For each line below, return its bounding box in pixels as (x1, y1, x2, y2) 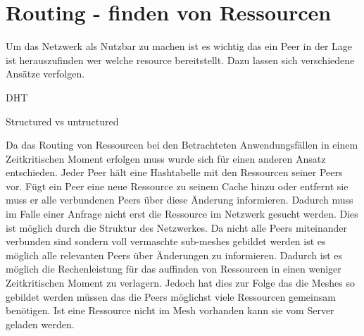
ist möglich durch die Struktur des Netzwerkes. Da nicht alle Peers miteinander (6, 220, 348, 235)
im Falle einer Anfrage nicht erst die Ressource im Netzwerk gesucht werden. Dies (6, 206, 358, 221)
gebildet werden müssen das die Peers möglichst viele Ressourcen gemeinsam (6, 289, 336, 304)
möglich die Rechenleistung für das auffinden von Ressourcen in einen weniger (6, 261, 341, 276)
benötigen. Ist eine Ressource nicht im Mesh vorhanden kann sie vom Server (6, 303, 334, 318)
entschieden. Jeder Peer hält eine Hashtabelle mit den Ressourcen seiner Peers (6, 165, 343, 180)
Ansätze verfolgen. (6, 66, 85, 81)
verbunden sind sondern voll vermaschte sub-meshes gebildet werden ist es (6, 234, 326, 249)
